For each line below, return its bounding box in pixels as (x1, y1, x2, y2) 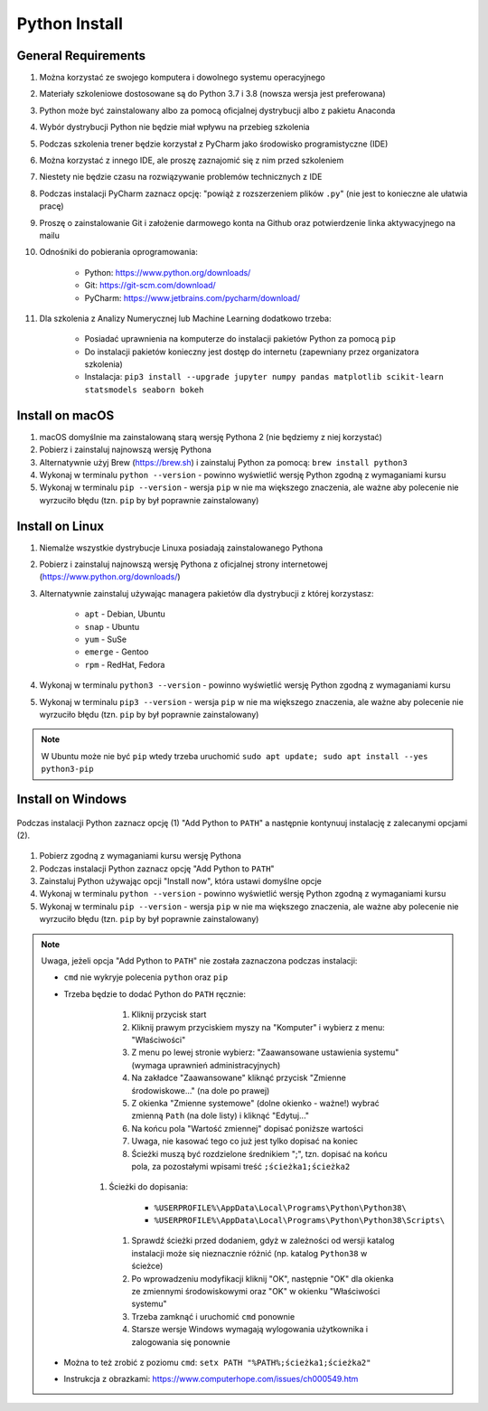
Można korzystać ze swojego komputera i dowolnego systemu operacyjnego (39, 72, 325, 83)
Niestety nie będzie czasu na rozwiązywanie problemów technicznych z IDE (39, 172, 323, 183)
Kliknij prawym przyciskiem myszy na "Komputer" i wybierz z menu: (131, 1021, 386, 1032)
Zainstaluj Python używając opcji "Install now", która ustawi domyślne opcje (39, 876, 323, 887)
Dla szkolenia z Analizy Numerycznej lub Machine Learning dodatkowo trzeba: (39, 313, 332, 324)
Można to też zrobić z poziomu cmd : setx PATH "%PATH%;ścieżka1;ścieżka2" (63, 1357, 371, 1368)
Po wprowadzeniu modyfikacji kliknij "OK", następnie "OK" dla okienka (131, 1273, 394, 1284)
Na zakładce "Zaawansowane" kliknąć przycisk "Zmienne (131, 1072, 347, 1084)
